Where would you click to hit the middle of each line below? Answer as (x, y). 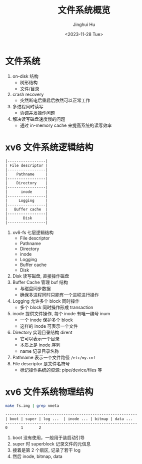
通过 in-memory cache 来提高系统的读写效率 (66, 125)
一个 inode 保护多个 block (46, 320)
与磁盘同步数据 (35, 288)
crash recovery (28, 94)
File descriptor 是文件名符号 (41, 363)
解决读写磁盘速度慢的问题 (39, 119)
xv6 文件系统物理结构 (49, 392)
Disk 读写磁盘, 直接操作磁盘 (41, 276)
